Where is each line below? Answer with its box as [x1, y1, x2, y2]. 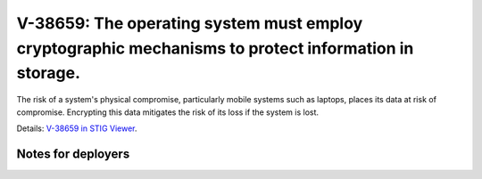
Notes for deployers [16, 146, 130, 161]
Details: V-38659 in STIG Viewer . [16, 123, 137, 134]
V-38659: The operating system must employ [16, 13, 363, 33]
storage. [16, 63, 80, 84]
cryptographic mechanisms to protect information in [16, 38, 414, 58]
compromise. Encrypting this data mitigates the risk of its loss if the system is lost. [16, 107, 320, 118]
